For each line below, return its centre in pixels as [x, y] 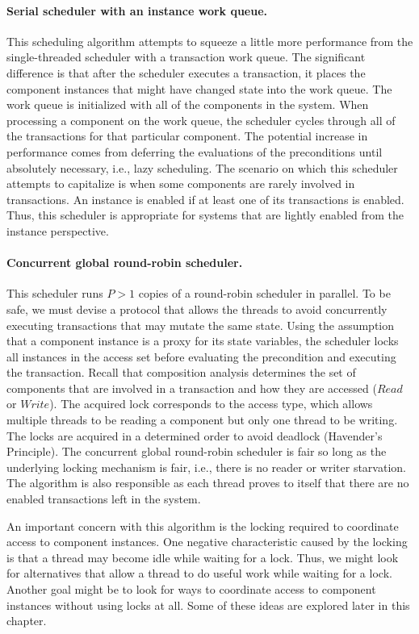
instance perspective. [58, 230]
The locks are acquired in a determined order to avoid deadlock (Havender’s [195, 435]
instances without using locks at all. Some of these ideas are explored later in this [208, 605]
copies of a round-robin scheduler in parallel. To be [264, 293]
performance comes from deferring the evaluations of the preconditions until [195, 151]
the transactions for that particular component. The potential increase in [187, 136]
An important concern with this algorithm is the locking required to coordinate [203, 526]
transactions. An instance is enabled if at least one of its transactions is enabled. [205, 199]
